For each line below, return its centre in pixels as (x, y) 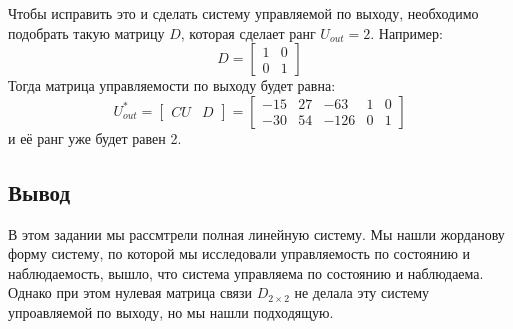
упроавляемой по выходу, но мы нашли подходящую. (171, 311)
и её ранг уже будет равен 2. (95, 137)
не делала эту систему (362, 292)
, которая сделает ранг (248, 32)
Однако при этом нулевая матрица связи (130, 292)
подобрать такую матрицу (86, 32)
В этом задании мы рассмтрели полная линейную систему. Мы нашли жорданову (256, 233)
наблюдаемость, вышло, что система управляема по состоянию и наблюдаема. (246, 272)
